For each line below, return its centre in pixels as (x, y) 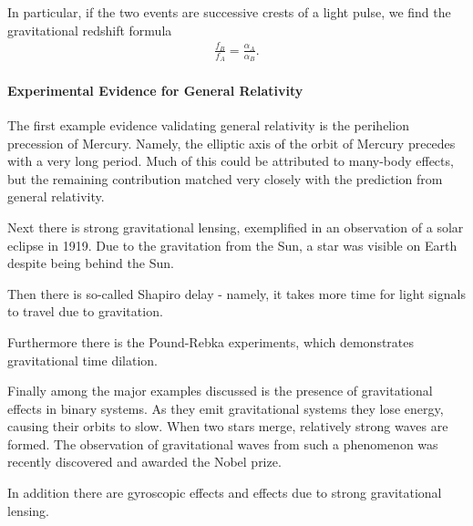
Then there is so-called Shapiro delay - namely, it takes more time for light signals (236, 293)
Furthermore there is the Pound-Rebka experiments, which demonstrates (211, 341)
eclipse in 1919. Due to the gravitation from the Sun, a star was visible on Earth (232, 245)
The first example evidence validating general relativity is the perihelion (208, 124)
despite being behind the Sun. (91, 263)
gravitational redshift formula (90, 30)
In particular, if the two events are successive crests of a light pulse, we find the (229, 12)
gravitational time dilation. (82, 360)
